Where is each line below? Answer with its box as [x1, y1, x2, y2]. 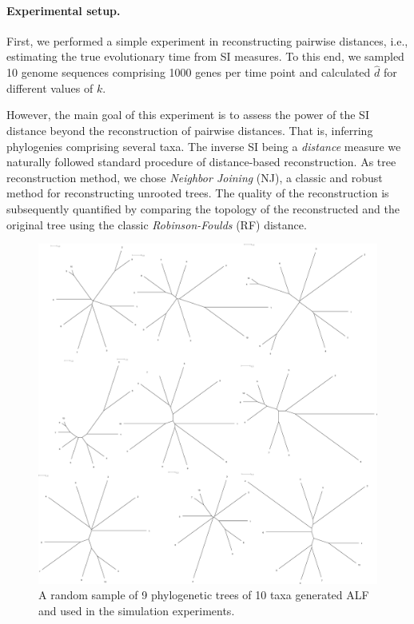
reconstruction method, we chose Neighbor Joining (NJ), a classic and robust [6, 169, 383, 185]
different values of [6, 79, 94, 96]
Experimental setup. [6, 2, 121, 18]
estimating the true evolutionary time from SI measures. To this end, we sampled [6, 48, 404, 65]
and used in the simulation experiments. [38, 602, 235, 618]
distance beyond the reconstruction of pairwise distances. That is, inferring [6, 121, 373, 138]
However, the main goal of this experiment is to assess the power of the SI [6, 106, 369, 123]
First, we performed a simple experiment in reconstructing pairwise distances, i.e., [6, 32, 408, 49]
